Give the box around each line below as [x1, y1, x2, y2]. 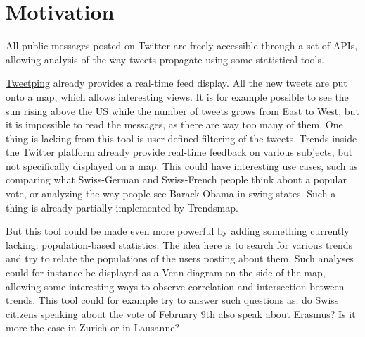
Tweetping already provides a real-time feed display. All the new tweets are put [6, 75, 347, 90]
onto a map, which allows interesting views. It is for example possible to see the [6, 89, 349, 104]
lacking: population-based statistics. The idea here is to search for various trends [6, 237, 353, 252]
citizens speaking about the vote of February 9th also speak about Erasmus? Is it [6, 306, 356, 321]
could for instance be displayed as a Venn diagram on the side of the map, [6, 265, 326, 280]
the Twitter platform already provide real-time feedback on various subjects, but [6, 145, 353, 159]
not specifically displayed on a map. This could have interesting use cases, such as [6, 158, 358, 173]
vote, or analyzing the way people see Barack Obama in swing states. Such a [6, 186, 336, 201]
